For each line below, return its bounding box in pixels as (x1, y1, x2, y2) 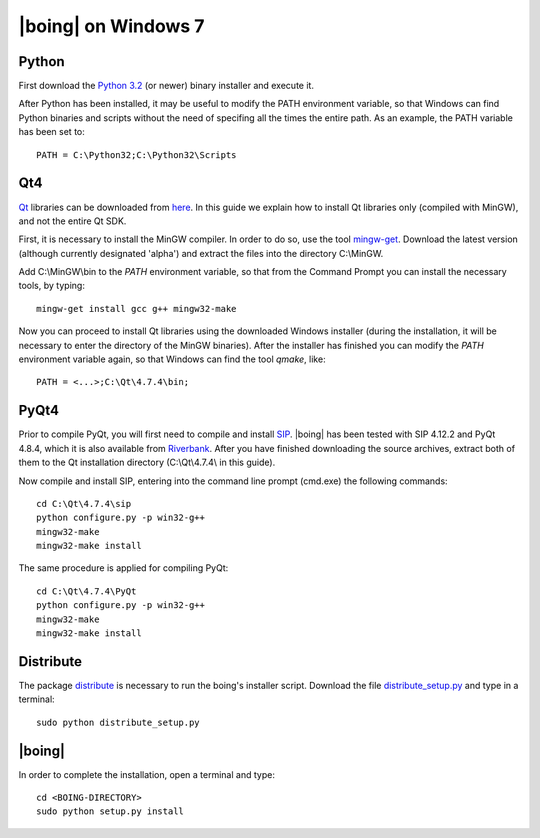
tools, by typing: (18, 280, 85, 292)
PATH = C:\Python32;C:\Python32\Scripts (36, 149, 237, 160)
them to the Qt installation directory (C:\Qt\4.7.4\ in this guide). (18, 456, 276, 469)
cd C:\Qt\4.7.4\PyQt (36, 585, 137, 597)
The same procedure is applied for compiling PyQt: (18, 562, 229, 574)
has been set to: (18, 126, 85, 138)
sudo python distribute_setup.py (36, 716, 200, 728)
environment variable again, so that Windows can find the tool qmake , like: (18, 353, 326, 365)
